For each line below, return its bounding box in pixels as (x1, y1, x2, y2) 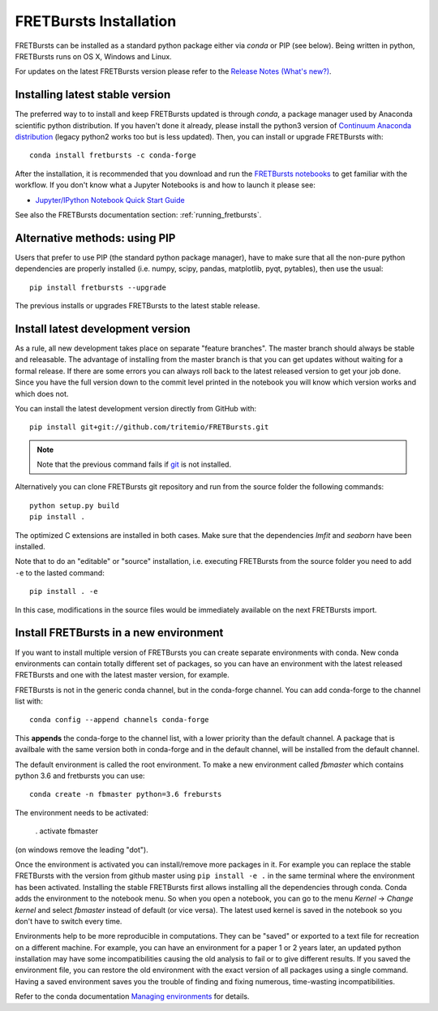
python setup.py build (29, 501, 120, 510)
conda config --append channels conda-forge (29, 715, 210, 725)
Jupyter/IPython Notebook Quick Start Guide (35, 195, 186, 204)
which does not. (15, 389, 69, 398)
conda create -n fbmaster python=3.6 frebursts (29, 789, 222, 799)
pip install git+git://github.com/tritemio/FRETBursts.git (29, 423, 269, 432)
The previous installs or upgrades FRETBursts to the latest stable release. (15, 301, 260, 311)
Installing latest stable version (15, 88, 171, 101)
